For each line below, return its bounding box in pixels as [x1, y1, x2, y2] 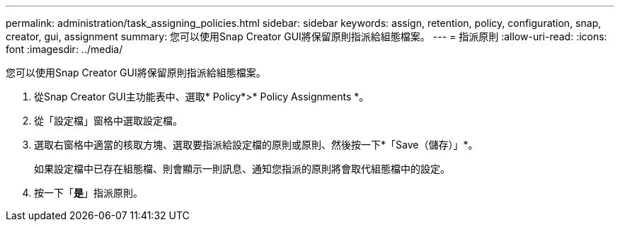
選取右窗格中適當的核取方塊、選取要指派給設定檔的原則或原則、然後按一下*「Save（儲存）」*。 [34, 139, 478, 151]
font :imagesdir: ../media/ [6, 43, 123, 55]
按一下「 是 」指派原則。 [34, 187, 143, 199]
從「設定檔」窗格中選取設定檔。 [34, 115, 183, 127]
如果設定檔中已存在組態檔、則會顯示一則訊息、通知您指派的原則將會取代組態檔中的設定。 [34, 163, 450, 175]
